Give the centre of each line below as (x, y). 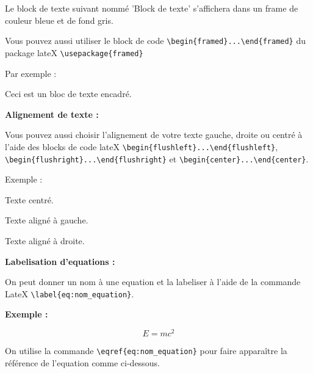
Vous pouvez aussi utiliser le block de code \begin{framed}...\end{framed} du (156, 41)
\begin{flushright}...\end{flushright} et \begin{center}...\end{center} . (157, 158)
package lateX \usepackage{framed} (74, 52)
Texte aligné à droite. (45, 240)
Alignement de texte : (52, 114)
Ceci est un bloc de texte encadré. (68, 94)
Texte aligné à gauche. (47, 220)
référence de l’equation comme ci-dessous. (82, 362)
